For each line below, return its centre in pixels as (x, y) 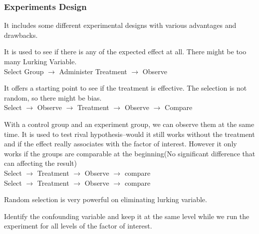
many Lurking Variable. (40, 61)
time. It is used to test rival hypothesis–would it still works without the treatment (129, 134)
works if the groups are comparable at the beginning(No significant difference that (130, 153)
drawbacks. (21, 35)
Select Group (24, 71)
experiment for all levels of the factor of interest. (78, 226)
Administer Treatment (93, 71)
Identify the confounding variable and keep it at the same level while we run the (127, 216)
